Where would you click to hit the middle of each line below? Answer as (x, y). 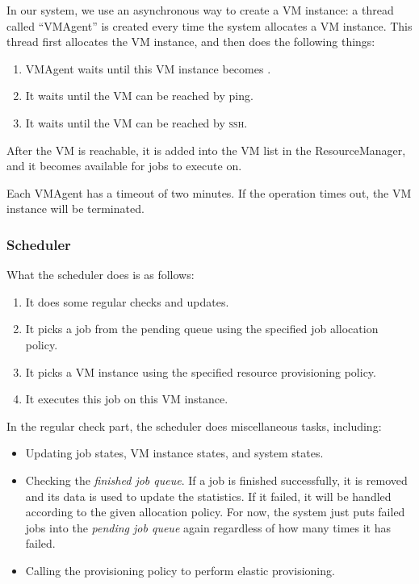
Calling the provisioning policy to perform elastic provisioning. (180, 570)
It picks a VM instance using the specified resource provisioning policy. (201, 371)
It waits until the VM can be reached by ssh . (136, 122)
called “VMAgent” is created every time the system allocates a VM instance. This (209, 25)
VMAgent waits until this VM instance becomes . (148, 68)
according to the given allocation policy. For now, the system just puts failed (215, 512)
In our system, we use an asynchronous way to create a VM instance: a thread (200, 10)
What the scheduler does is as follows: (101, 275)
